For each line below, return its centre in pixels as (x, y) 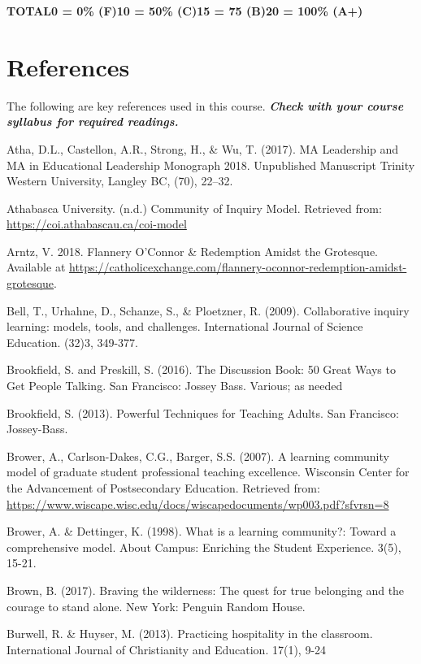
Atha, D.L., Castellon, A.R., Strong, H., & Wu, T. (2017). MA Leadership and (203, 148)
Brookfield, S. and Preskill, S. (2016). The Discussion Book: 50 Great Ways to (201, 369)
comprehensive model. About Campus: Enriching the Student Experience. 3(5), (204, 547)
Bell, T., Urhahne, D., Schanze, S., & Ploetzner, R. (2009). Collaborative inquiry (208, 310)
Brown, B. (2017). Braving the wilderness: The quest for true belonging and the (206, 590)
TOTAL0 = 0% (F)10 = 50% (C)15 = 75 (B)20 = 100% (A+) (185, 11)
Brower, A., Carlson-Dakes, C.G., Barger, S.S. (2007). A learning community (198, 456)
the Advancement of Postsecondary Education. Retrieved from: (163, 488)
